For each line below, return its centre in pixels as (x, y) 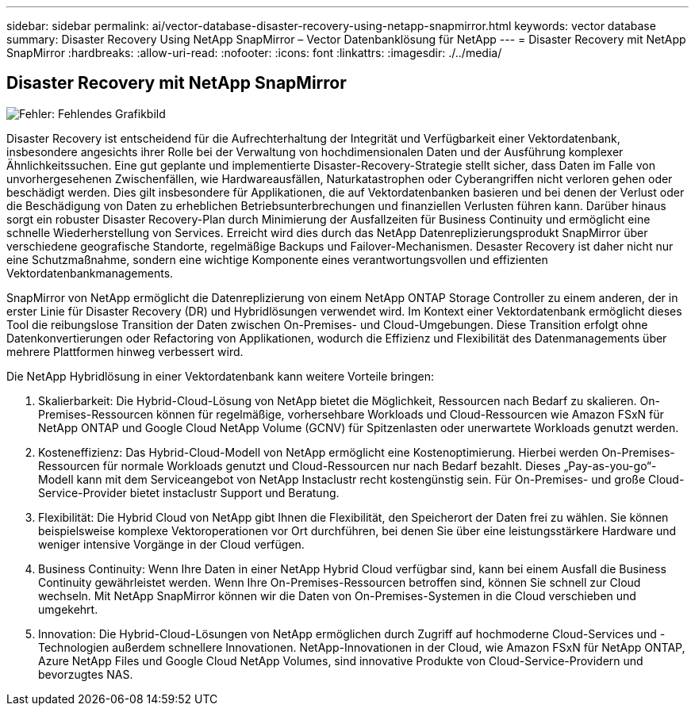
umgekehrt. (68, 609)
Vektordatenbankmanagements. (90, 273)
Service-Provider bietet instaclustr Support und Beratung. (189, 492)
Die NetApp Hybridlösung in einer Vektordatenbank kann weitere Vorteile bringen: (220, 376)
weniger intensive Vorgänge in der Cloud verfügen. (171, 544)
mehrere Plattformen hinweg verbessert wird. (125, 351)
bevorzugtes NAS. (86, 674)
